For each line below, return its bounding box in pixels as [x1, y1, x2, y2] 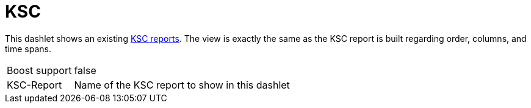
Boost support [7, 64, 72, 76]
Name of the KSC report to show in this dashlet [74, 78, 290, 91]
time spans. [5, 43, 51, 54]
